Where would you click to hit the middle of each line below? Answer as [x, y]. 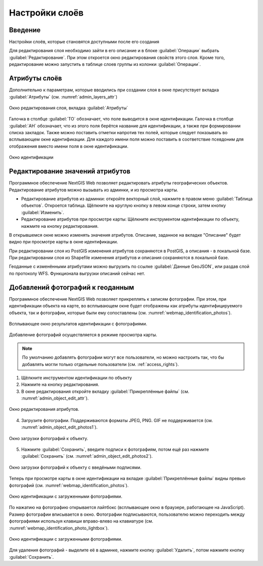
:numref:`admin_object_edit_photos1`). [59, 427]
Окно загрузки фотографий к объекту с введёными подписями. [75, 467]
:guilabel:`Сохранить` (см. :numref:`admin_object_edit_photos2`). [87, 456]
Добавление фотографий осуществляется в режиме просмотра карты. [83, 335]
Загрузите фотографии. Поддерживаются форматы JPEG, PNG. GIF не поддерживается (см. [117, 420]
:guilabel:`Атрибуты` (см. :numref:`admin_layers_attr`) [63, 97]
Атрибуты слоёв [36, 78]
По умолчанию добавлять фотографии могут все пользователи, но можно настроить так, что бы [123, 357]
